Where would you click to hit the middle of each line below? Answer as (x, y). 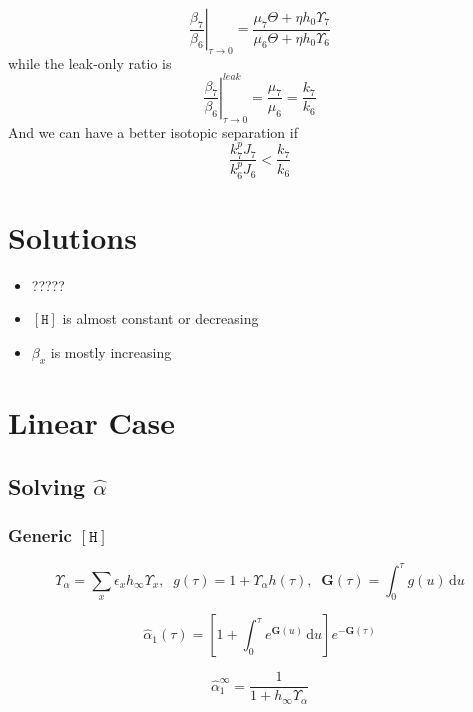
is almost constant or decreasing (160, 318)
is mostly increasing (111, 351)
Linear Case (91, 421)
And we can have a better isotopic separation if (153, 131)
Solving (47, 485)
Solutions (72, 236)
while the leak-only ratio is (90, 62)
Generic (40, 534)
